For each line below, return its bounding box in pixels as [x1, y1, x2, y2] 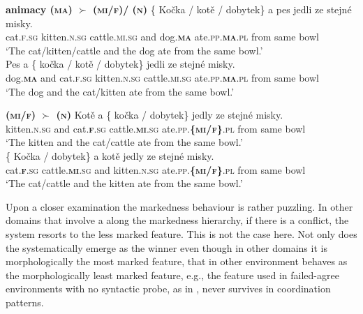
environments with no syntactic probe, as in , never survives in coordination [6, 281, 331, 296]
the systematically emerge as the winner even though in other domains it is [6, 240, 327, 255]
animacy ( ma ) [6, 2, 73, 16]
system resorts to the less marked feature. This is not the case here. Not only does [6, 226, 357, 241]
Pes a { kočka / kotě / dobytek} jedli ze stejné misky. [6, 57, 235, 71]
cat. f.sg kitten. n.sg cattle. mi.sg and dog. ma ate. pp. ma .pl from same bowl [6, 29, 319, 44]
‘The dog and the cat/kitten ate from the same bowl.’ [6, 84, 235, 98]
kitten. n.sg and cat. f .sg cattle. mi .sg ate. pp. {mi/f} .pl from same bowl [6, 121, 306, 135]
